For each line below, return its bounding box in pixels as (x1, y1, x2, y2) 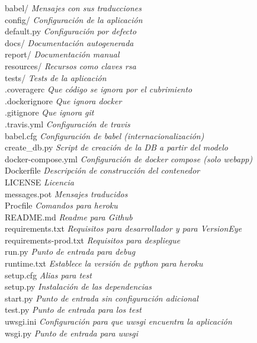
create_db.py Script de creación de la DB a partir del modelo (5, 141, 228, 153)
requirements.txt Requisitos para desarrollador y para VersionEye (5, 222, 242, 235)
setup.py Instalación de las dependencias (5, 280, 152, 293)
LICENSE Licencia (5, 175, 74, 188)
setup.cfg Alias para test (5, 268, 92, 281)
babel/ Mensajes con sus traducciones (5, 2, 142, 14)
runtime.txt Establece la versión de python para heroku (5, 257, 203, 270)
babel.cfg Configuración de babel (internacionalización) (5, 129, 204, 142)
